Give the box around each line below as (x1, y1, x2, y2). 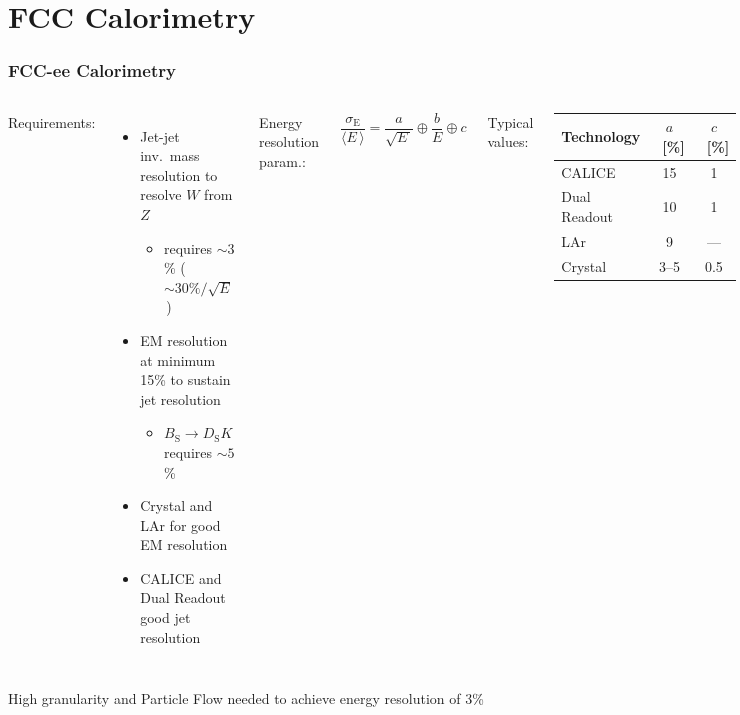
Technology (561, 125, 641, 146)
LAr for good (140, 514, 221, 535)
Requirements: (8, 111, 96, 132)
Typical (487, 111, 534, 132)
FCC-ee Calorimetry (8, 58, 176, 83)
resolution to (140, 164, 218, 185)
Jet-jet (140, 125, 180, 146)
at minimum (140, 349, 216, 370)
